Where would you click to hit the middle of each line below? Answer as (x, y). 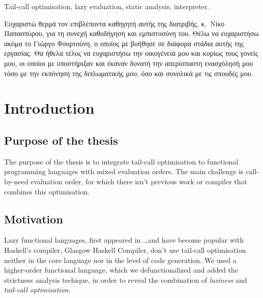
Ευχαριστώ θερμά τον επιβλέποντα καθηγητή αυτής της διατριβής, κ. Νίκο (114, 23)
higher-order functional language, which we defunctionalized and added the (121, 270)
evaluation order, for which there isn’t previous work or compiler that (139, 181)
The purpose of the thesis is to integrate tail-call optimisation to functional (121, 161)
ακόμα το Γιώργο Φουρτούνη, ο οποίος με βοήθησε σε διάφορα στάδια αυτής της (124, 43)
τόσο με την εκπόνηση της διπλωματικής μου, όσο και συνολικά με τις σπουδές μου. (129, 73)
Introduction (49, 108)
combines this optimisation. (47, 191)
